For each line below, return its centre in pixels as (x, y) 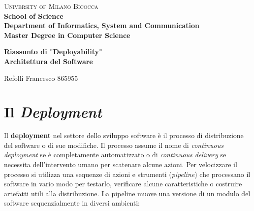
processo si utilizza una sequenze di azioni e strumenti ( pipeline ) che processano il (127, 174)
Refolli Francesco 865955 (41, 78)
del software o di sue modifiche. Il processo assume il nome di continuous (114, 145)
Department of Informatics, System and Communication (102, 25)
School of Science (34, 16)
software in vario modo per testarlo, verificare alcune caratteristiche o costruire (123, 184)
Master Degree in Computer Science (67, 35)
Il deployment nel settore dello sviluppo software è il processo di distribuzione (124, 135)
